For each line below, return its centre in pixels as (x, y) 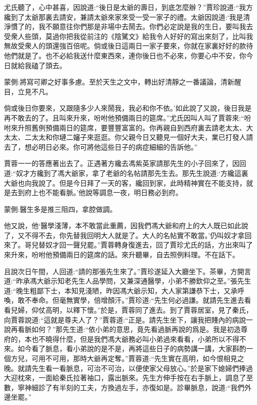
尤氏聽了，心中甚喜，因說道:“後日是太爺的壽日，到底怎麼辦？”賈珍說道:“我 (125, 7)
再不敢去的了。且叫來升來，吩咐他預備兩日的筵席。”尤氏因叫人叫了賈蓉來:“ (124, 117)
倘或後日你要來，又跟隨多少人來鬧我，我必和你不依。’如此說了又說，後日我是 (128, 108)
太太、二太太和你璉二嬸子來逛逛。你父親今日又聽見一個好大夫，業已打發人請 (128, 137)
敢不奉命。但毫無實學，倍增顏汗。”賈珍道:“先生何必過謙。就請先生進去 (131, 300)
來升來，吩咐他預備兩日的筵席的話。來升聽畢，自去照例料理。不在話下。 (122, 255)
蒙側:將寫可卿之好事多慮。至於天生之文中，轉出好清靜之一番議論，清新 (119, 82)
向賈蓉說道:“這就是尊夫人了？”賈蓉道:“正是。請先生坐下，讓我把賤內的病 (122, 319)
